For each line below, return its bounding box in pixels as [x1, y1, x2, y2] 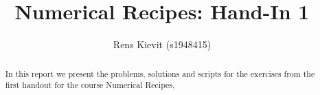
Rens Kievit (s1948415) [113, 37, 212, 52]
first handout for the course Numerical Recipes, [5, 79, 175, 91]
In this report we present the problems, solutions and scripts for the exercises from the [5, 67, 315, 79]
